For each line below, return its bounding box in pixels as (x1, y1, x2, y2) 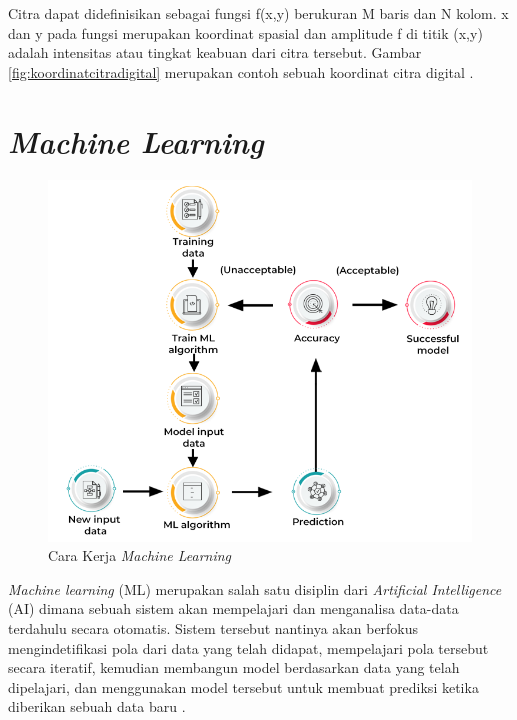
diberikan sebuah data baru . (8, 696, 186, 717)
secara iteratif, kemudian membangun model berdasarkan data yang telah (8, 657, 460, 678)
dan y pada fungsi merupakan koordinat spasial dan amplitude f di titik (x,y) (8, 22, 483, 43)
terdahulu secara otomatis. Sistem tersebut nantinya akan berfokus (8, 618, 419, 639)
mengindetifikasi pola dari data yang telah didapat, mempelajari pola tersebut (8, 637, 489, 658)
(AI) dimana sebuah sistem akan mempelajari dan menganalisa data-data (8, 598, 459, 619)
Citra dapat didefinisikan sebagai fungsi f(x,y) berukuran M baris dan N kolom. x (8, 3, 509, 23)
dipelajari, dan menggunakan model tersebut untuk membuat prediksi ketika (8, 676, 479, 697)
